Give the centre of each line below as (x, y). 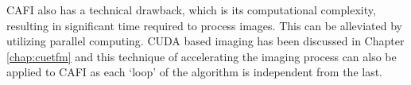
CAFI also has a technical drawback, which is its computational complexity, (191, 10)
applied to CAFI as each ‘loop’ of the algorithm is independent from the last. (195, 72)
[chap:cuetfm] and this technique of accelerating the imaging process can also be (202, 56)
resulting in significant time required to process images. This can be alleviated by (204, 25)
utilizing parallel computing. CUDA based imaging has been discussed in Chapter (205, 41)
